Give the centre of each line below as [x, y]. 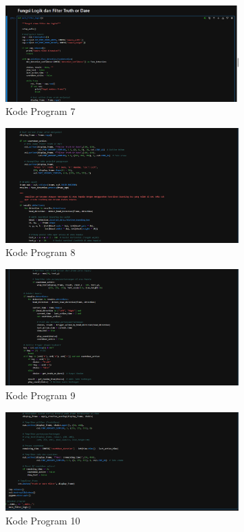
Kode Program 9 [41, 395]
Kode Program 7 [41, 111]
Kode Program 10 [43, 520]
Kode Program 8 [41, 252]
